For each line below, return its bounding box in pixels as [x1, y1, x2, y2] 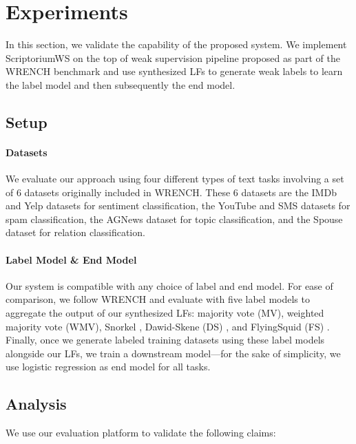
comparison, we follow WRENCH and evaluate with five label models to [6, 292, 310, 306]
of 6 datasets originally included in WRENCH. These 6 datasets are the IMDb [6, 184, 337, 199]
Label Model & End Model [6, 252, 137, 266]
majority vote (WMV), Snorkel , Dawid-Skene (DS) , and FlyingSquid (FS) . [6, 319, 330, 333]
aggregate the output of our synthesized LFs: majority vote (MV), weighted [6, 306, 324, 320]
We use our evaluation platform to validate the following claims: [6, 425, 276, 440]
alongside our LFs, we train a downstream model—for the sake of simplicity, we [6, 346, 341, 360]
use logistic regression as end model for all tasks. [6, 359, 211, 374]
